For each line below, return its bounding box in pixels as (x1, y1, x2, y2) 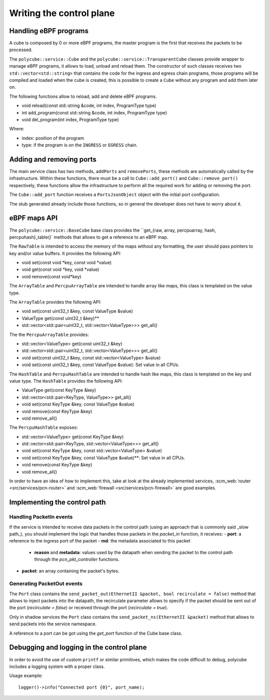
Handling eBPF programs (9, 27, 89, 35)
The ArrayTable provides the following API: (9, 299, 101, 305)
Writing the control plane (9, 8, 115, 19)
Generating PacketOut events (9, 580, 82, 587)
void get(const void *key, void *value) (21, 266, 99, 273)
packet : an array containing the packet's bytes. (21, 568, 119, 574)
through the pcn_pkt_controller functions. (34, 557, 119, 563)
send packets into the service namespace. (9, 621, 97, 627)
